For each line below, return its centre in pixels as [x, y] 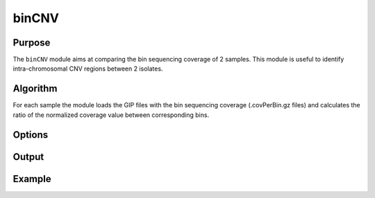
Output [28, 157]
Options [31, 135]
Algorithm [35, 89]
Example [32, 179]
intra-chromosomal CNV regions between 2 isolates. [88, 69]
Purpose [32, 43]
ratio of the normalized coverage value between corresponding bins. [111, 115]
